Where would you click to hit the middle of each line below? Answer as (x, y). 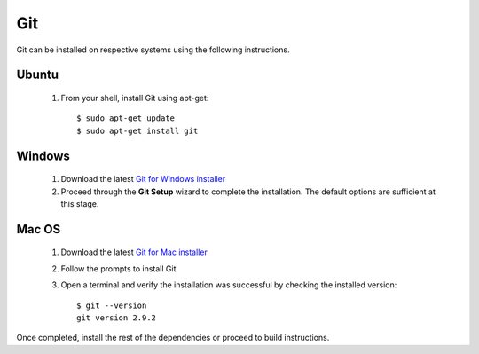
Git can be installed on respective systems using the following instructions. (153, 50)
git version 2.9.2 (117, 318)
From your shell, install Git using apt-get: (135, 98)
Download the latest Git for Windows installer (143, 179)
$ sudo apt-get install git (137, 130)
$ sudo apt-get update (126, 118)
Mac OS (39, 229)
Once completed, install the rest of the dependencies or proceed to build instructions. (173, 338)
